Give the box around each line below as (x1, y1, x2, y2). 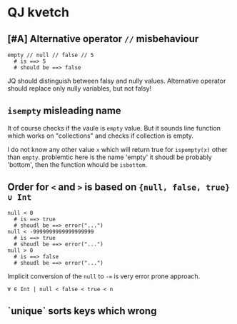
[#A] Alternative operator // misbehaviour (7, 33, 199, 45)
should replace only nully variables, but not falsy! (7, 84, 152, 93)
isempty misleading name (7, 105, 121, 117)
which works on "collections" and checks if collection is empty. (7, 131, 194, 140)
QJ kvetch (7, 4, 70, 21)
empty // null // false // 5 (7, 51, 94, 59)
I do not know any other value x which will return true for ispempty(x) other (7, 145, 228, 153)
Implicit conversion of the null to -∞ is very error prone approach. (7, 272, 201, 280)
